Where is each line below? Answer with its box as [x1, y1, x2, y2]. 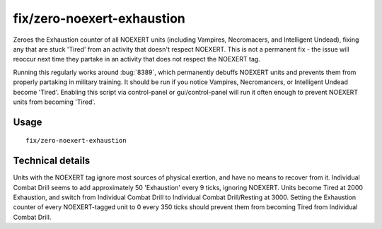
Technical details [13, 155, 91, 167]
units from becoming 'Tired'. [13, 98, 95, 106]
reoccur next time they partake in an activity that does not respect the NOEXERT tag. [13, 55, 261, 64]
